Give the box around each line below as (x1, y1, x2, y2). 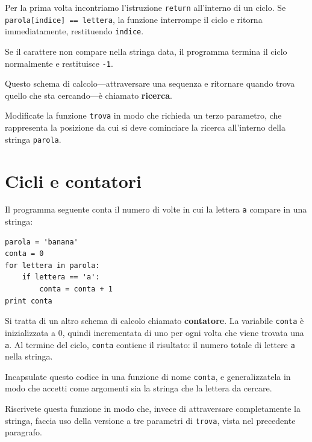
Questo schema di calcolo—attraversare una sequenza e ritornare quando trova (5, 77, 295, 90)
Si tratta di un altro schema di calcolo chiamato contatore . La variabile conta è (5, 314, 304, 327)
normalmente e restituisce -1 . (5, 57, 113, 69)
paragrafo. (5, 426, 42, 438)
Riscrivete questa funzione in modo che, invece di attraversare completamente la (5, 402, 301, 414)
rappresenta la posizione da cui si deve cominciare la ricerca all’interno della (5, 121, 285, 134)
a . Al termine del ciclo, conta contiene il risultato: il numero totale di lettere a (5, 338, 295, 350)
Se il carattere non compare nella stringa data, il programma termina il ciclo (5, 45, 287, 57)
